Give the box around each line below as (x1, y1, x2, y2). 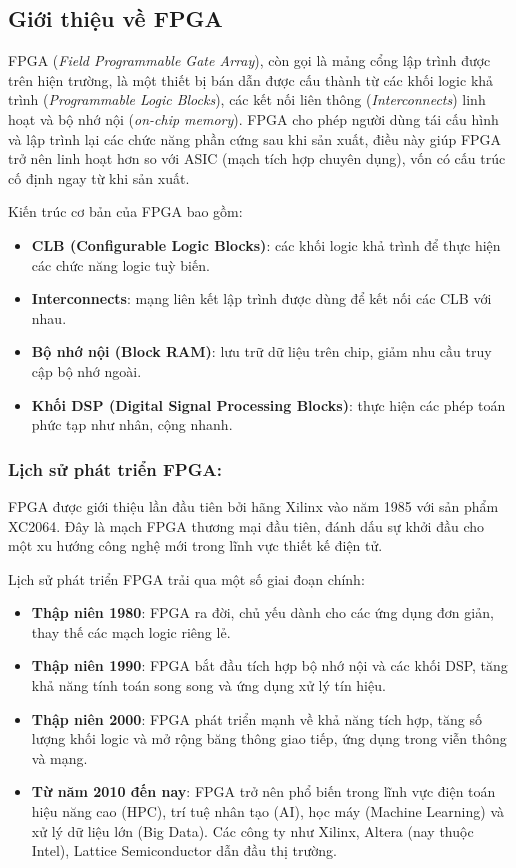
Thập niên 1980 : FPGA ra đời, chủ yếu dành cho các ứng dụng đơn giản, (31, 602, 494, 623)
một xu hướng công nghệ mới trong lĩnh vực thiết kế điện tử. (8, 535, 383, 556)
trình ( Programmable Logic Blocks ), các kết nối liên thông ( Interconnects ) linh (8, 89, 486, 110)
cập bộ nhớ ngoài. (31, 360, 142, 381)
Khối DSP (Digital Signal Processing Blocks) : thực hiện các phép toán (31, 394, 506, 415)
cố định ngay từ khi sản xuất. (8, 167, 190, 188)
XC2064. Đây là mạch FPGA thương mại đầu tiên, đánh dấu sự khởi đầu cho (8, 515, 485, 536)
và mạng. (31, 747, 88, 768)
